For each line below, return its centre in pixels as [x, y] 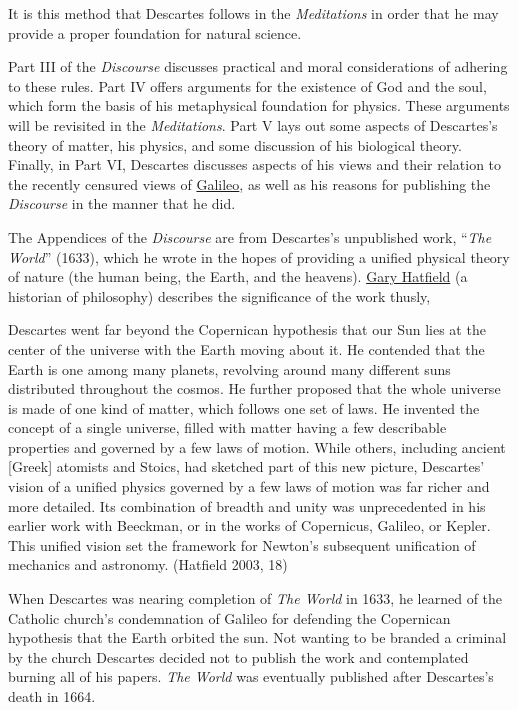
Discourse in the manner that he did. [122, 203]
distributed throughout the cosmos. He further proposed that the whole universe [254, 388]
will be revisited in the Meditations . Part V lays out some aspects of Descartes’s [253, 124]
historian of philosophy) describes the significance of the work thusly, [219, 295]
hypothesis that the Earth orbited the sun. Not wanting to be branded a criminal [257, 637]
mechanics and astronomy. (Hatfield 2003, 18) [148, 564]
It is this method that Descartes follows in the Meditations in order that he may [253, 13]
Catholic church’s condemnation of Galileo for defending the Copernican [229, 617]
